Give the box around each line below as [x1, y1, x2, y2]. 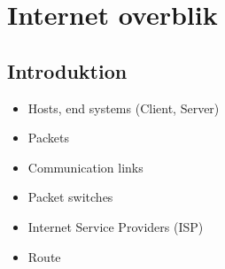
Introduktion [7, 57, 128, 84]
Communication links [27, 158, 144, 176]
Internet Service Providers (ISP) [27, 217, 204, 235]
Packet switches [27, 188, 113, 206]
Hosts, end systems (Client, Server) [27, 98, 220, 117]
